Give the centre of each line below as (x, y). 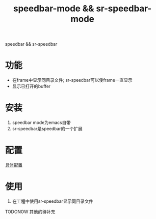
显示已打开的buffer (31, 86)
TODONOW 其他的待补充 (30, 212)
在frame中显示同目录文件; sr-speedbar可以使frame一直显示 (72, 80)
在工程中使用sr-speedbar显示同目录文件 (53, 201)
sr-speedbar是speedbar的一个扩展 (47, 129)
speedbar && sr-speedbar (31, 44)
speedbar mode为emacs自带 (41, 123)
